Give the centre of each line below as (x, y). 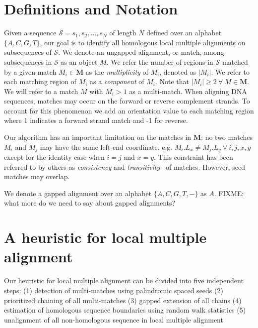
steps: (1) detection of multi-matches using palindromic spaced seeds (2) (114, 290)
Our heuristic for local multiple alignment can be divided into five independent (124, 280)
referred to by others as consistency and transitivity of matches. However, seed (125, 166)
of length (123, 33)
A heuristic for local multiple (105, 237)
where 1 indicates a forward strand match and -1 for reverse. (96, 120)
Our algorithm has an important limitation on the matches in (98, 137)
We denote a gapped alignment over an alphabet (78, 193)
